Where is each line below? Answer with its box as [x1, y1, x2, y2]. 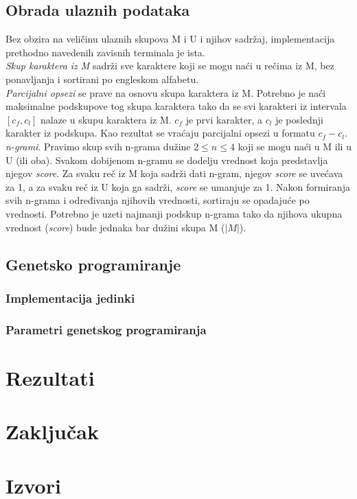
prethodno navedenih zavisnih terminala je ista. [5, 45, 205, 59]
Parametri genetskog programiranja [5, 321, 207, 338]
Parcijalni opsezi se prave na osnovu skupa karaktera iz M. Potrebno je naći [5, 85, 326, 100]
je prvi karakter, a [185, 112, 263, 126]
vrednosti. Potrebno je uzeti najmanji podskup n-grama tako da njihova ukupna [5, 206, 343, 220]
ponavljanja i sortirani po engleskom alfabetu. [5, 71, 199, 86]
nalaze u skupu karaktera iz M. [40, 112, 172, 126]
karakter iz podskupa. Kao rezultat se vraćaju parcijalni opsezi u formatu [5, 126, 315, 140]
